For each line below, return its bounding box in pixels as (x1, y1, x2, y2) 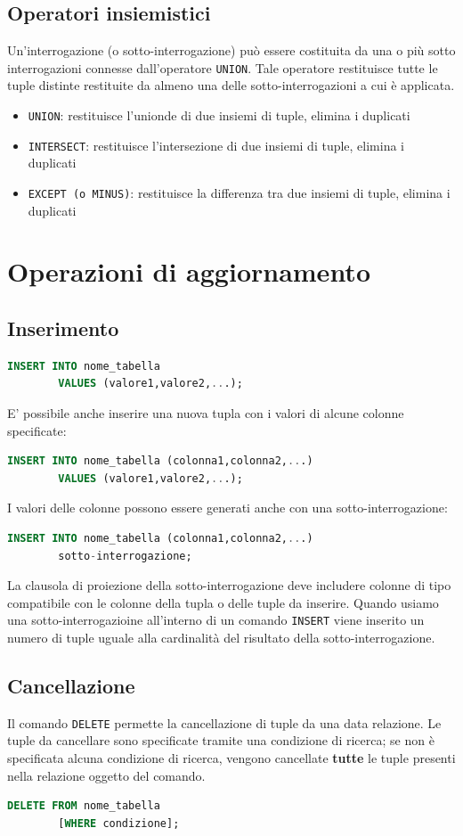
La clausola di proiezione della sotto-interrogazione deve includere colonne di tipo (7, 576, 451, 594)
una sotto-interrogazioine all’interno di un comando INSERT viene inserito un (7, 611, 425, 629)
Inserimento (7, 314, 119, 341)
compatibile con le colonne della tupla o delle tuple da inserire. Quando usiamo (7, 593, 439, 611)
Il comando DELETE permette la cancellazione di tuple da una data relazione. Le (7, 713, 442, 732)
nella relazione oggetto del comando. (7, 766, 206, 784)
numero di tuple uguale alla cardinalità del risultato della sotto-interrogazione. (7, 627, 435, 646)
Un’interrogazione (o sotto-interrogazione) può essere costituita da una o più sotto (7, 41, 456, 60)
